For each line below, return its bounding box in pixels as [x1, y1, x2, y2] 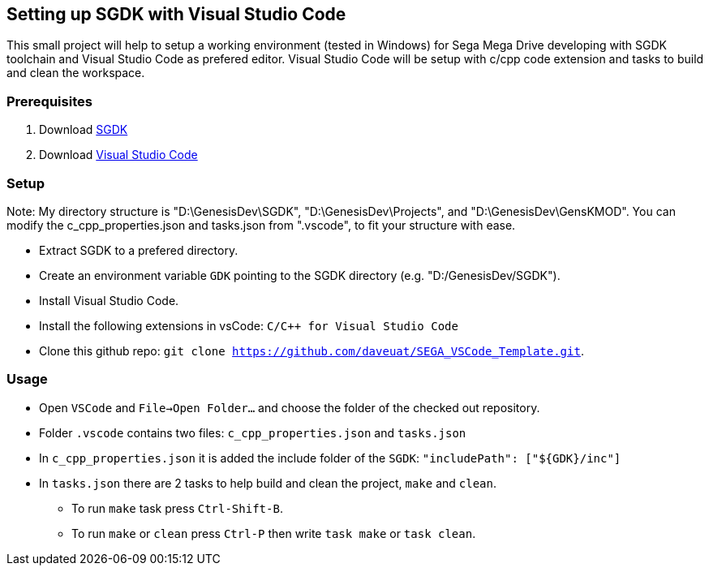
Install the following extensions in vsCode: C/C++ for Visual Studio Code [39, 318, 458, 333]
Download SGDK [39, 123, 128, 137]
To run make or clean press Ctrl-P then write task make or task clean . [71, 526, 476, 540]
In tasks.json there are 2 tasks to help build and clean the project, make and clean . [39, 475, 496, 490]
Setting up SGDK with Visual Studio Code [6, 4, 346, 24]
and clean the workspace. [6, 66, 145, 80]
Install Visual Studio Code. [39, 293, 179, 308]
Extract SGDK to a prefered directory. [39, 243, 238, 257]
